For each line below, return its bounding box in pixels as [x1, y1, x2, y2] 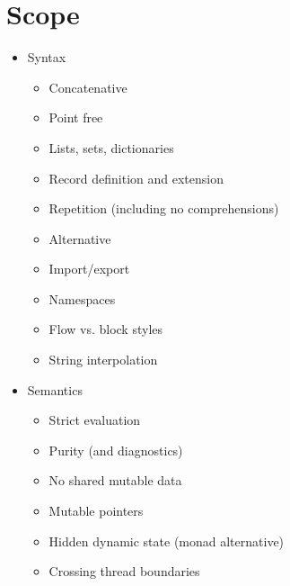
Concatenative [48, 77, 127, 96]
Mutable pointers [48, 501, 144, 520]
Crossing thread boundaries [48, 562, 200, 581]
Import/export [48, 259, 130, 278]
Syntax [27, 48, 66, 67]
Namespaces [48, 289, 116, 308]
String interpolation [48, 350, 158, 369]
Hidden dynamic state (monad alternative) [48, 531, 285, 550]
